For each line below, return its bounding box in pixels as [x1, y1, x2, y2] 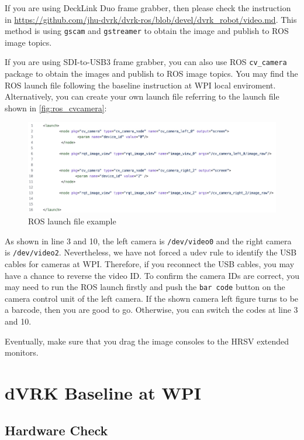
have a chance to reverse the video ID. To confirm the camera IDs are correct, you [5, 269, 299, 281]
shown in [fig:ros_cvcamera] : [5, 101, 107, 114]
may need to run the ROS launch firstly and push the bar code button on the [5, 281, 285, 293]
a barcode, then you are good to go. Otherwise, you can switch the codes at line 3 [5, 303, 298, 316]
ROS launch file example [28, 215, 116, 227]
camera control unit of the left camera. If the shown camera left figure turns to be [5, 292, 299, 304]
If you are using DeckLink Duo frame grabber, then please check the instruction [5, 2, 291, 13]
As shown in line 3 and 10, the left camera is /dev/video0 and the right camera [5, 234, 292, 247]
